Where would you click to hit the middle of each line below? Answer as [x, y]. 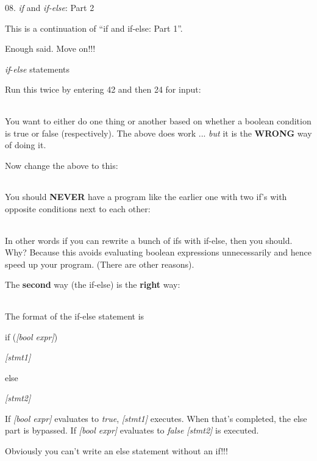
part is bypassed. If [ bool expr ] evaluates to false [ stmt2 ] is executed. [132, 430]
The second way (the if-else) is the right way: [93, 284]
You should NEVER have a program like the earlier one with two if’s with [146, 197]
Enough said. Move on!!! [50, 48]
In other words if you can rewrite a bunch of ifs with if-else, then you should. [149, 240]
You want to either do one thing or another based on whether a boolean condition [158, 120]
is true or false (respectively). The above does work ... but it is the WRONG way [158, 133]
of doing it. [26, 145]
